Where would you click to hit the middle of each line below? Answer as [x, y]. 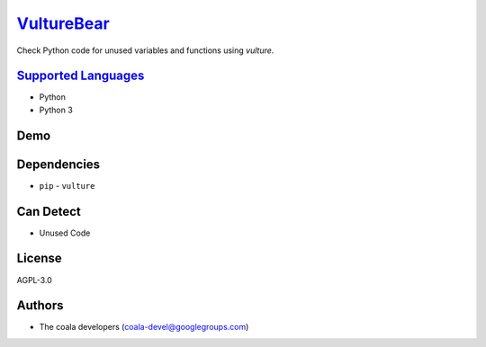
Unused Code [65, 233]
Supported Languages [81, 76]
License [39, 258]
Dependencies [58, 164]
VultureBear [63, 23]
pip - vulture [67, 185]
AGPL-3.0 [35, 280]
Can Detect [49, 211]
